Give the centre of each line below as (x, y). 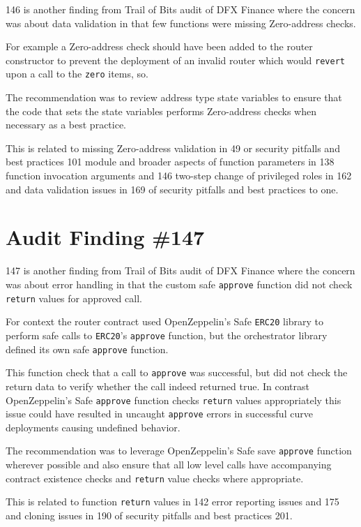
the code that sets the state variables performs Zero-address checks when (161, 111)
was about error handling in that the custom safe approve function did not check (179, 284)
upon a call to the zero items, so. (77, 74)
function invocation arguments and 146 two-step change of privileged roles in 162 (179, 176)
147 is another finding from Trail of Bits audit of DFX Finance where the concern (180, 270)
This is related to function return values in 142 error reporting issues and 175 (172, 502)
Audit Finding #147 (105, 237)
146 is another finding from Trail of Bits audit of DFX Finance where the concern (180, 9)
